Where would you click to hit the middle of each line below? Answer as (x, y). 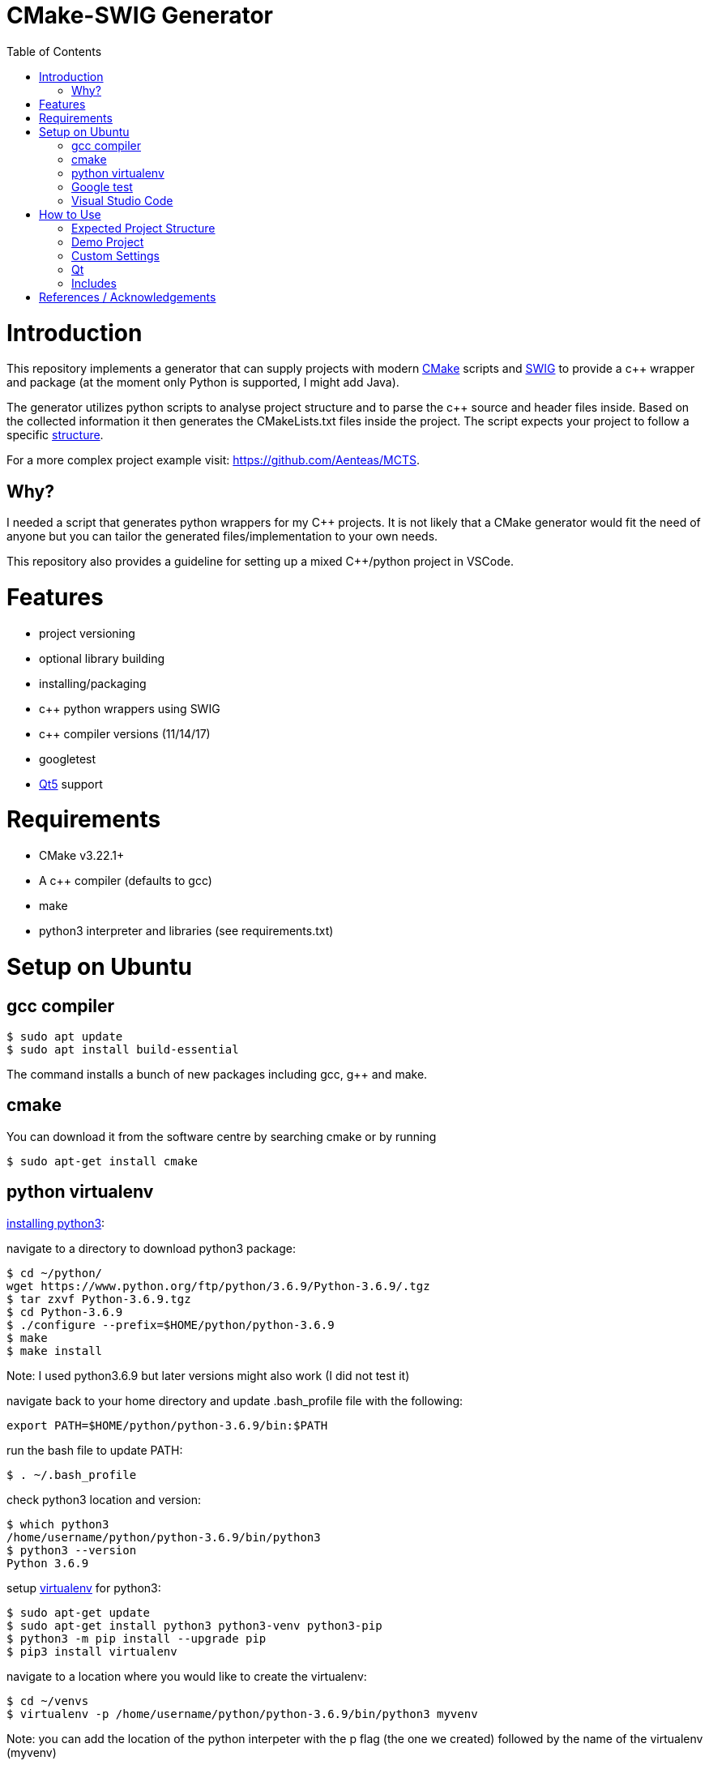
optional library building (102, 658)
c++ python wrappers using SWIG (130, 708)
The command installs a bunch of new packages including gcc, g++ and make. (217, 1075)
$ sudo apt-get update (79, 1612)
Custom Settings (115, 255)
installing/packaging (93, 683)
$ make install (55, 1350)
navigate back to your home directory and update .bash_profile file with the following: (235, 1400)
